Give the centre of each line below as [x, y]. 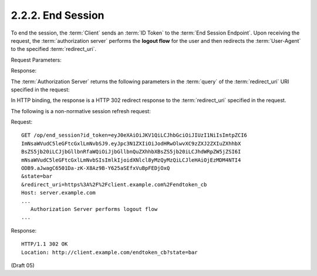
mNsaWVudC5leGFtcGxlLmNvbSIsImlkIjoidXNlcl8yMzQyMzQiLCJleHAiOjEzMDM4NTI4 [131, 160]
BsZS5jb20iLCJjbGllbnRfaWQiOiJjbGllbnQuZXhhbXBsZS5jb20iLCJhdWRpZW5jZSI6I [131, 152]
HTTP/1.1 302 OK [45, 244]
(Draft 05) [23, 265]
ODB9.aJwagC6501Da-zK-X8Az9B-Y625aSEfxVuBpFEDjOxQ [96, 168]
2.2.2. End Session [58, 15]
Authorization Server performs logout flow [94, 209]
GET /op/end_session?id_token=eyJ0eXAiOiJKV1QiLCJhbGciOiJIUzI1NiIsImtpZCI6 [134, 135]
